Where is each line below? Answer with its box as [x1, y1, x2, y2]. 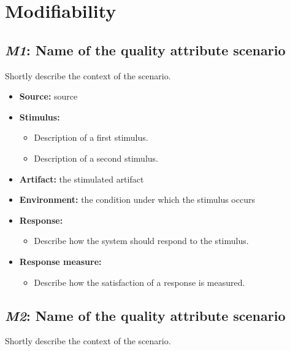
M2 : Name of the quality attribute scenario [5, 306, 286, 325]
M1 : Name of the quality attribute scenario [5, 40, 286, 59]
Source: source [19, 90, 78, 103]
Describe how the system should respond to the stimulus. [34, 234, 249, 247]
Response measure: [19, 254, 102, 267]
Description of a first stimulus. [34, 131, 148, 144]
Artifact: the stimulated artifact [19, 172, 144, 185]
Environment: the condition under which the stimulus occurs [19, 193, 255, 206]
